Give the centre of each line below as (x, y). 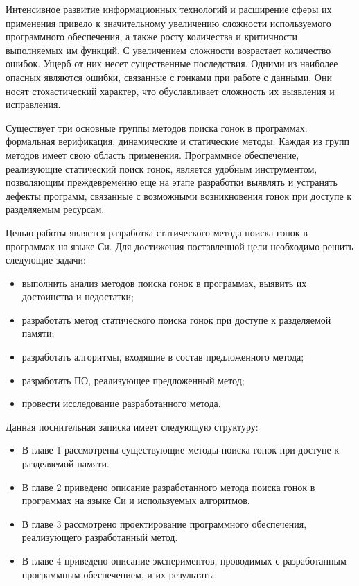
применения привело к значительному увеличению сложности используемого (168, 23)
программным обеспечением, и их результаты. (120, 574)
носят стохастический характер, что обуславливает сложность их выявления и (170, 91)
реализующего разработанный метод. (100, 537)
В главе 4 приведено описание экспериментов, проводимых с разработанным (184, 560)
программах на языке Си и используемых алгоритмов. (136, 500)
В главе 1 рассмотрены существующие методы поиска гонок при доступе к (181, 450)
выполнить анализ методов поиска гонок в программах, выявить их (164, 283)
